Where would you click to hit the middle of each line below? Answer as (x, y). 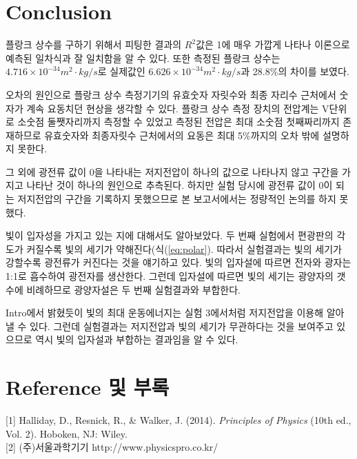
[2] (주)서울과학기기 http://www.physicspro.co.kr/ (112, 447)
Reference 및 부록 (88, 387)
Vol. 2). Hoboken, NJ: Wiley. (67, 433)
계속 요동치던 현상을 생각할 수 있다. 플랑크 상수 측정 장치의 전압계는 (173, 108)
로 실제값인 (121, 71)
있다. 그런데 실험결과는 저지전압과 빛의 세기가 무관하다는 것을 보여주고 (182, 326)
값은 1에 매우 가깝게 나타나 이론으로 (273, 44)
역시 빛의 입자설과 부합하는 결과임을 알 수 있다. (137, 339)
